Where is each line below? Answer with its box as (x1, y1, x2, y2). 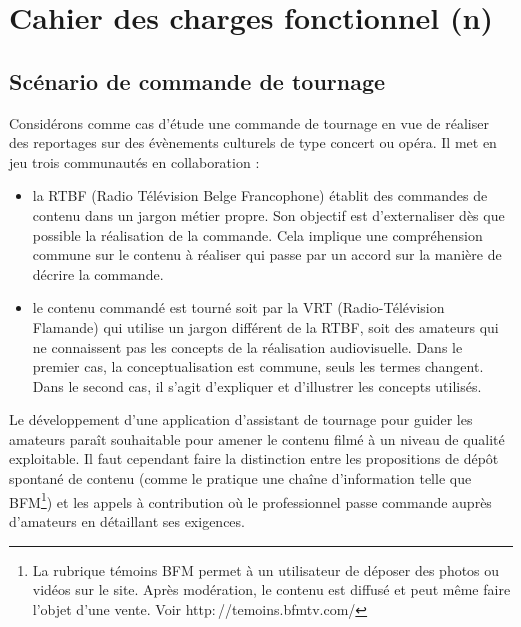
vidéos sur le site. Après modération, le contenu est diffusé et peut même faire (32, 579, 511, 600)
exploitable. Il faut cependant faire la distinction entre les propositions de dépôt (9, 448, 499, 469)
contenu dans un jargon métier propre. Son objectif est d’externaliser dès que (32, 204, 505, 225)
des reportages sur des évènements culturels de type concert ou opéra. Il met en (9, 132, 497, 153)
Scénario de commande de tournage (9, 65, 386, 96)
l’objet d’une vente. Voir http (32, 598, 212, 619)
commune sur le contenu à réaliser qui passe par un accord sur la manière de (32, 244, 502, 265)
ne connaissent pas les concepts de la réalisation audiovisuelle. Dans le (32, 336, 463, 357)
